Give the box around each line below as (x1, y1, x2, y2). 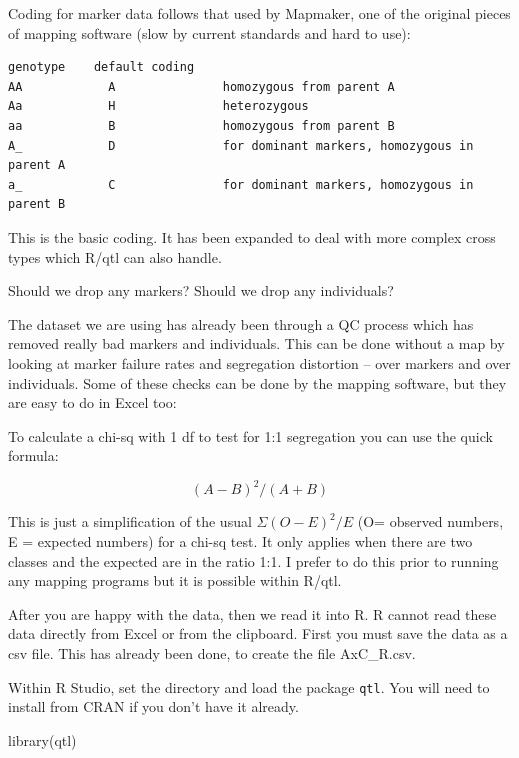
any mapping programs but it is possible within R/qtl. (8, 570, 342, 591)
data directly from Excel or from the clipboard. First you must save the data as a (8, 623, 508, 644)
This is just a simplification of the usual (8, 511, 252, 532)
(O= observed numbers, (357, 511, 504, 532)
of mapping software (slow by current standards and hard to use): (8, 22, 411, 43)
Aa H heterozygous (8, 99, 309, 114)
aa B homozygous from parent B (8, 118, 395, 133)
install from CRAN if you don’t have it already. (8, 696, 299, 717)
